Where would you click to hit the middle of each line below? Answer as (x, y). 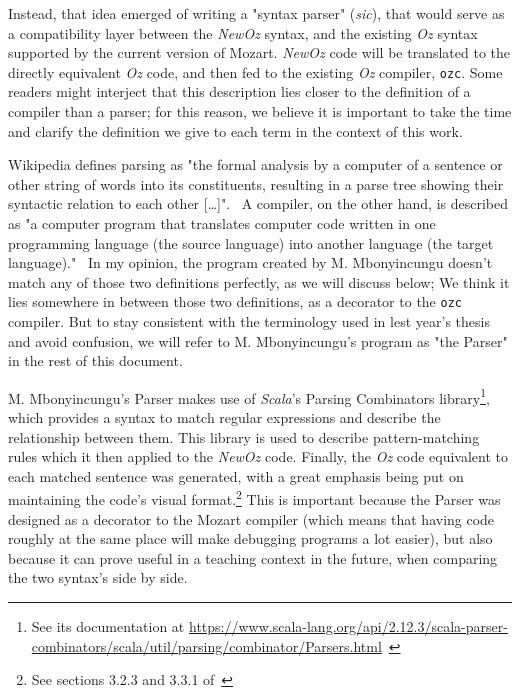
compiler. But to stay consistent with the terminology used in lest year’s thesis (249, 321)
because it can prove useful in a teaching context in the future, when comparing (253, 557)
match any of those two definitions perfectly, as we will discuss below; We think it (259, 281)
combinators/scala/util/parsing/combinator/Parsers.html (206, 645)
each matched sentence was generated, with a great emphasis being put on (236, 475)
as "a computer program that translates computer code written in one (222, 223)
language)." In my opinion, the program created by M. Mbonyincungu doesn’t (250, 262)
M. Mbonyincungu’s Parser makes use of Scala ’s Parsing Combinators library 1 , (249, 396)
